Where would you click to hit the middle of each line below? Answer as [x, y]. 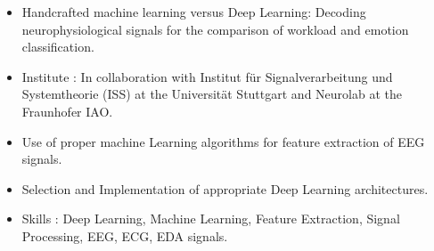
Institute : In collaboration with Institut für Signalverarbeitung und [207, 76]
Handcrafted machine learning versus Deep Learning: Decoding [194, 12]
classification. [58, 47]
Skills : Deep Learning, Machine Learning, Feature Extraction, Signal [211, 219]
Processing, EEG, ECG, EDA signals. [125, 235]
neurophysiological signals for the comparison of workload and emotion [215, 29]
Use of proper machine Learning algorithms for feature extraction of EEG [223, 141]
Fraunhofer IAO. [67, 111]
